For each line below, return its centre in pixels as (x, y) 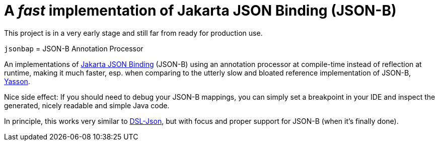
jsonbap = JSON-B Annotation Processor (74, 48)
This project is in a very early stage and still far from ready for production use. (133, 33)
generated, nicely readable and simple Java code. (87, 105)
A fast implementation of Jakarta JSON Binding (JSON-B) (200, 11)
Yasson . (17, 81)
